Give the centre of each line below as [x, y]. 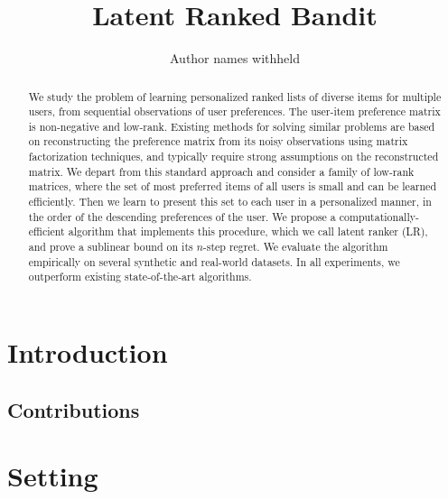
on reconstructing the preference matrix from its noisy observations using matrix [218, 141]
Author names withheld [235, 58]
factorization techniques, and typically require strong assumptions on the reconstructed [233, 157]
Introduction [88, 352]
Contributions [74, 409]
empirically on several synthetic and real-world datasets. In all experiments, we [214, 261]
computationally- [379, 216]
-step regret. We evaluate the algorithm [295, 247]
